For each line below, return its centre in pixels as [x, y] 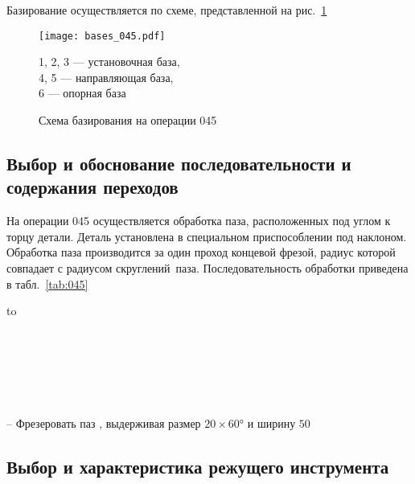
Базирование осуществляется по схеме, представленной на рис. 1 [167, 10]
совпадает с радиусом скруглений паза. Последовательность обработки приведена [207, 268]
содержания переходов [92, 187]
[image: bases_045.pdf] [102, 36]
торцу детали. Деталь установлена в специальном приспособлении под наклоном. [207, 236]
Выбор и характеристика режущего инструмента [198, 467]
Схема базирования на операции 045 [128, 120]
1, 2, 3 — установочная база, [109, 62]
